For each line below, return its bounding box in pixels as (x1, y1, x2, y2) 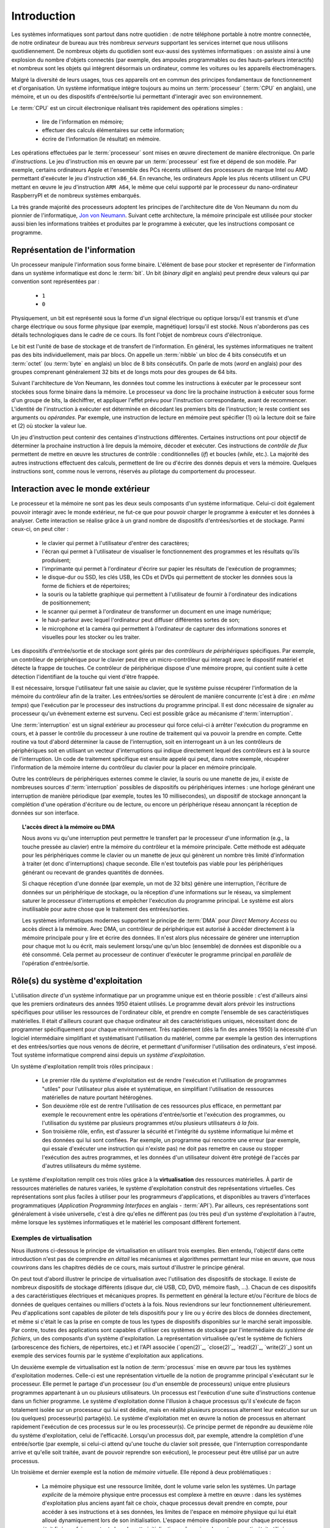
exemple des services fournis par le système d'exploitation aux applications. (11, 1352, 204, 1359)
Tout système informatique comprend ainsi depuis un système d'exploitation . (11, 1051, 206, 1059)
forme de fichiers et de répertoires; (42, 582, 131, 589)
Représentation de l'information (11, 244, 136, 255)
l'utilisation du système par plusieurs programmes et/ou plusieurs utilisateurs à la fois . (42, 1119, 259, 1127)
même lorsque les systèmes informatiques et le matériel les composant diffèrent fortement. (11, 1219, 241, 1226)
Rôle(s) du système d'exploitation (11, 975, 143, 986)
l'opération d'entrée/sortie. (22, 960, 90, 967)
